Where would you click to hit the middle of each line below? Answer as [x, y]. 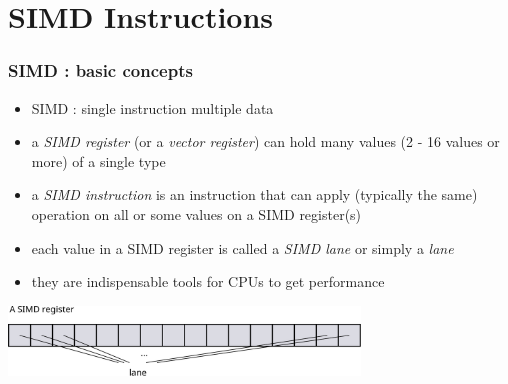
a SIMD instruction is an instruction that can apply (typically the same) [254, 194]
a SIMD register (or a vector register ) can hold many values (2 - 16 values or [265, 141]
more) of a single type [98, 160]
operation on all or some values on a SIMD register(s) [196, 213]
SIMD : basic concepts [100, 70]
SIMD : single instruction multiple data [152, 107]
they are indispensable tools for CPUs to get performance [208, 281]
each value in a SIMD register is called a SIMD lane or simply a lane [242, 247]
